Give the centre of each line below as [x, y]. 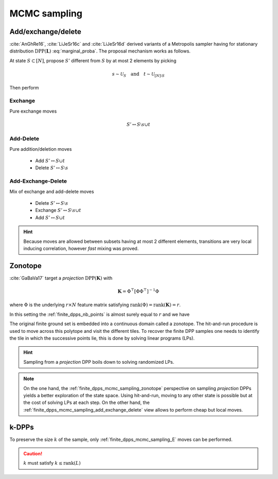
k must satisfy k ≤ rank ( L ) [52, 463]
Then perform [24, 87]
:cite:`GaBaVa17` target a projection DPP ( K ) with [61, 278]
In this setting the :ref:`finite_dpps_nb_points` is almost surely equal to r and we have [100, 314]
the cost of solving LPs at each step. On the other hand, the [87, 403]
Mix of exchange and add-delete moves [52, 191]
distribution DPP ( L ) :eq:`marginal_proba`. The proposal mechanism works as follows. [100, 51]
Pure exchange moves [33, 111]
